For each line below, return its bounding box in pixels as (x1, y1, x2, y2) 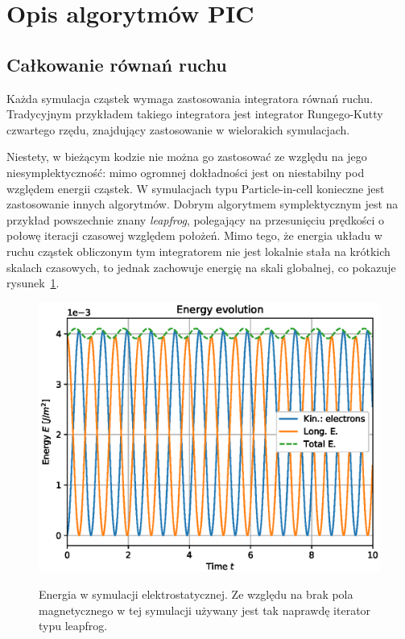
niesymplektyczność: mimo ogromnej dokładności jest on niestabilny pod (6, 163, 365, 180)
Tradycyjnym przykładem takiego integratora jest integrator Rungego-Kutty (6, 105, 383, 122)
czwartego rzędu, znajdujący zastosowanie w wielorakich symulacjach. (6, 121, 350, 138)
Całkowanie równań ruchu (6, 52, 227, 76)
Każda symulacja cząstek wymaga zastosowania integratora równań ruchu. (6, 89, 374, 106)
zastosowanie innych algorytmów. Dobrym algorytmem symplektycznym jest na (6, 196, 399, 212)
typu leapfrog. (39, 617, 108, 634)
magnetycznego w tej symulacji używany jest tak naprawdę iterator (39, 601, 371, 618)
